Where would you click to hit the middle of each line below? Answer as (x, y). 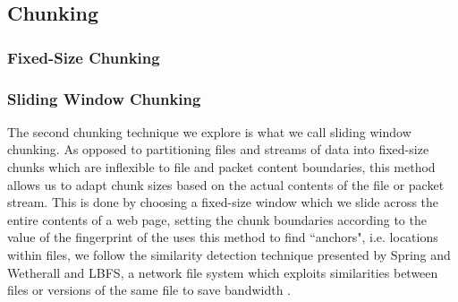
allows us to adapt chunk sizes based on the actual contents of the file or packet (226, 184)
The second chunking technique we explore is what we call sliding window (209, 131)
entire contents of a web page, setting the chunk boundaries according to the (217, 219)
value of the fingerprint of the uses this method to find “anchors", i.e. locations (223, 237)
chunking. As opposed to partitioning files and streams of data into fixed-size (218, 149)
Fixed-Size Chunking (84, 57)
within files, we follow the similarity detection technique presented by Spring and (229, 255)
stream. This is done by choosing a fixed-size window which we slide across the (223, 202)
